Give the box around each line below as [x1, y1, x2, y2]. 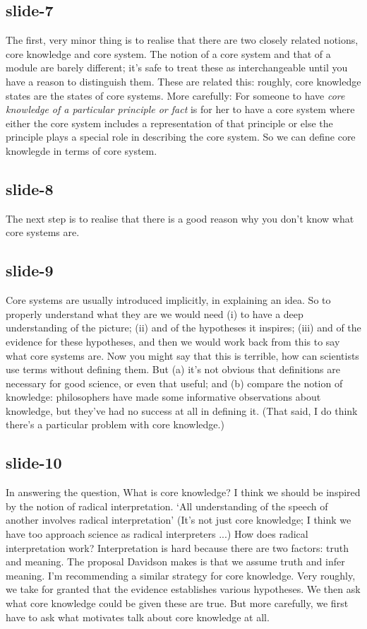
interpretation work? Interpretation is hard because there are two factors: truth [6, 540, 349, 555]
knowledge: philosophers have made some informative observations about [6, 389, 321, 404]
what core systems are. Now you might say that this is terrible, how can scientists [6, 348, 359, 363]
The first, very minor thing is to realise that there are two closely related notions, [6, 33, 359, 47]
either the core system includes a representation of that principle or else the [6, 115, 333, 130]
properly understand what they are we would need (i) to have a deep [6, 306, 303, 321]
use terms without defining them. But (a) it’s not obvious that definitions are [6, 362, 340, 377]
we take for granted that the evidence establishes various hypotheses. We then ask [6, 582, 361, 596]
